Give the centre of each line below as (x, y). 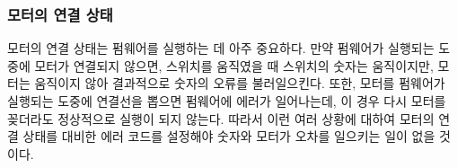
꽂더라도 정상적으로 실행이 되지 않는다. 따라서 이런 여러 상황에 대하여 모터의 (221, 118)
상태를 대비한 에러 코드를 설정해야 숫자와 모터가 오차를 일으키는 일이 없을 (229, 136)
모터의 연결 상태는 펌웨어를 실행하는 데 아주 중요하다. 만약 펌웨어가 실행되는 (221, 48)
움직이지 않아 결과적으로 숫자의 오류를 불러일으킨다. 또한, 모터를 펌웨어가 (240, 83)
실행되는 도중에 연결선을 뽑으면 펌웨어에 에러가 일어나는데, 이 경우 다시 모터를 (227, 101)
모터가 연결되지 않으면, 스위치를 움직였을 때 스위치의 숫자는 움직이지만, (234, 65)
